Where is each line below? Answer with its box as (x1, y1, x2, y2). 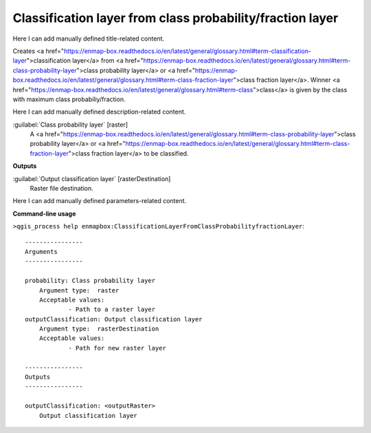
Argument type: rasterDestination (38, 325, 159, 333)
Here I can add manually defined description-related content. (12, 107, 186, 116)
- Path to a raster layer (68, 306, 156, 313)
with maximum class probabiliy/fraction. (12, 95, 126, 103)
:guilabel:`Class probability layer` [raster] (12, 120, 128, 129)
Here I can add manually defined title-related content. (12, 34, 165, 43)
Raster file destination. (30, 184, 93, 193)
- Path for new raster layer (68, 344, 166, 352)
